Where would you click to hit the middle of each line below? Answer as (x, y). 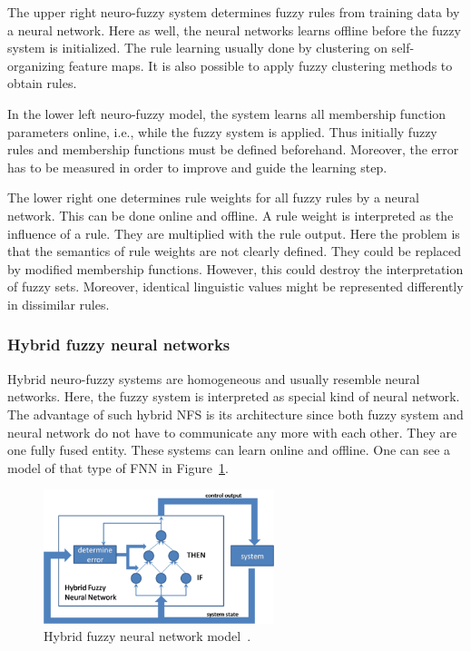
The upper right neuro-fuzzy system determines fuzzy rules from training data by (234, 12)
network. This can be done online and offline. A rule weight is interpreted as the (231, 215)
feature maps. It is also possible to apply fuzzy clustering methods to (260, 65)
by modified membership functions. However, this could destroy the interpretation (235, 268)
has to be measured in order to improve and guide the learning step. (197, 167)
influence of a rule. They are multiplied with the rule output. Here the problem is (234, 233)
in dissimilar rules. (59, 304)
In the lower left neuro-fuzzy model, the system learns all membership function (227, 113)
